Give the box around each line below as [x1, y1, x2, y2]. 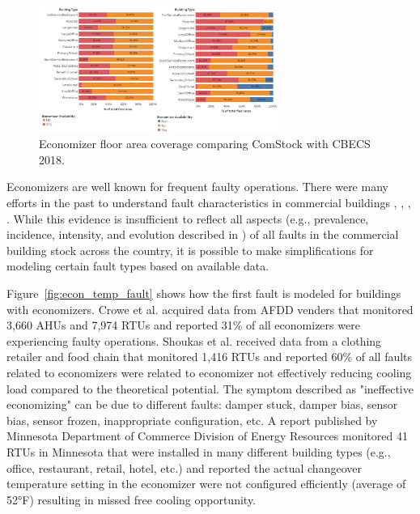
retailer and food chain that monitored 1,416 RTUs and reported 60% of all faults [6, 348, 413, 365]
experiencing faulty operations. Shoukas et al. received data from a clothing [6, 332, 382, 349]
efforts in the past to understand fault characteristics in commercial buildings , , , [6, 194, 411, 211]
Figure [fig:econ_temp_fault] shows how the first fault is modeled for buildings [6, 284, 401, 301]
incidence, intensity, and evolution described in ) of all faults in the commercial [6, 226, 399, 243]
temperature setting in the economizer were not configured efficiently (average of [6, 475, 406, 492]
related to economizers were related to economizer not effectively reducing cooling [6, 363, 412, 380]
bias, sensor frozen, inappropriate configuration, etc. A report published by [6, 411, 378, 428]
